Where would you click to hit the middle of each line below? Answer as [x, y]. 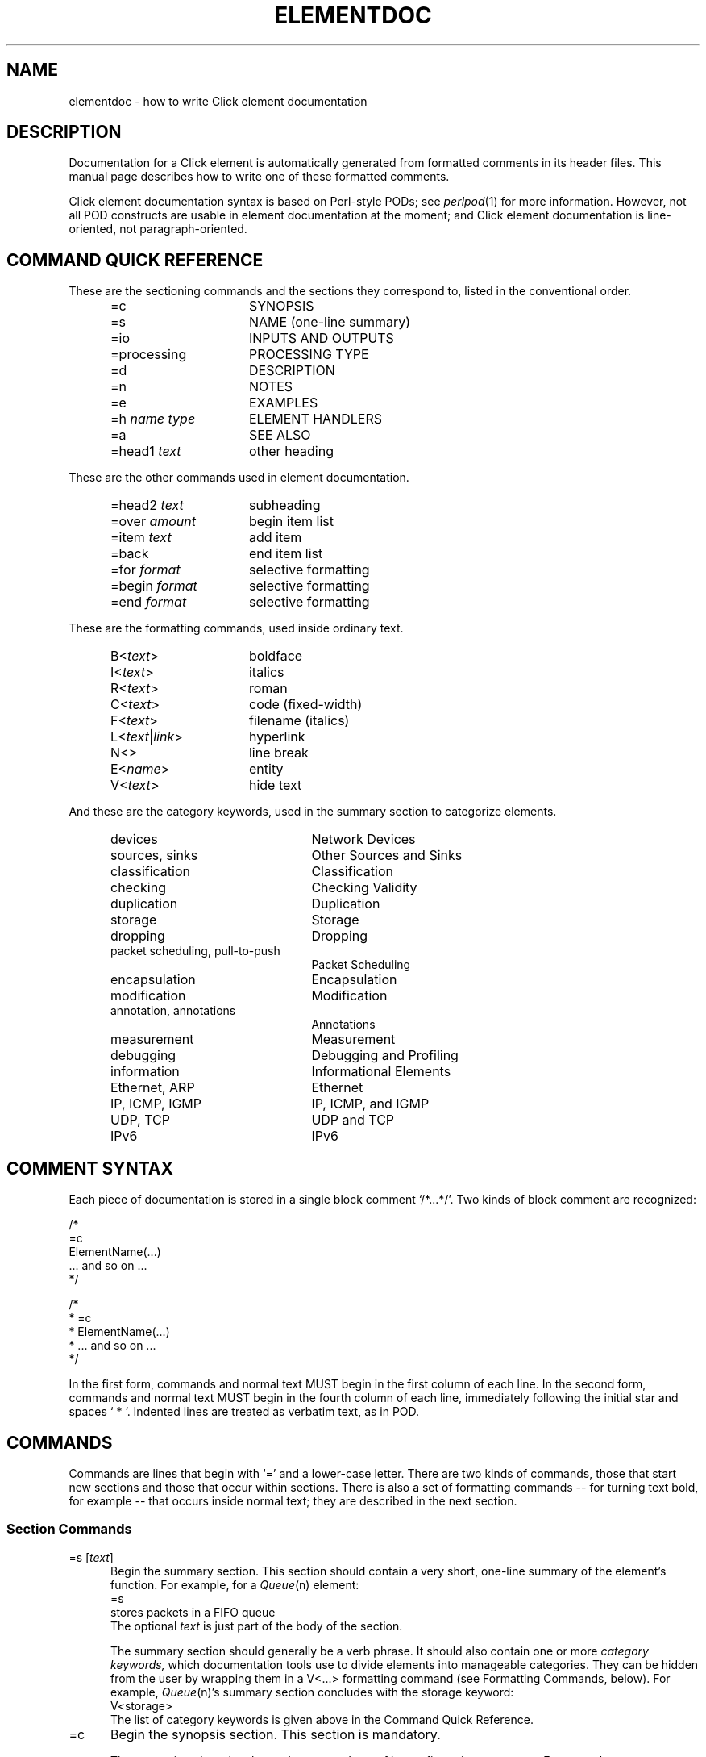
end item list [286, 554]
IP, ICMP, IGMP [156, 1104]
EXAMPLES [283, 403]
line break [278, 753]
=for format [145, 570]
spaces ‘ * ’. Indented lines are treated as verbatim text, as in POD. [244, 1412]
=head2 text [147, 505]
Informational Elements [381, 1072]
